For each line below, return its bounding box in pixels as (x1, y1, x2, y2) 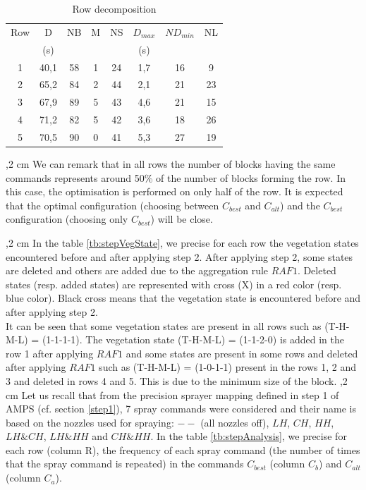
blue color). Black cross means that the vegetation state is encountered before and (6, 290, 361, 305)
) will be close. (150, 212, 213, 226)
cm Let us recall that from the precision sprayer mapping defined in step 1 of (6, 387, 339, 402)
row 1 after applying (6, 345, 94, 360)
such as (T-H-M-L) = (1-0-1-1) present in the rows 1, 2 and (99, 360, 357, 374)
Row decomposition (72, 1, 157, 16)
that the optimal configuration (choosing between (6, 197, 219, 212)
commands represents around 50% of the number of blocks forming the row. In (6, 170, 346, 185)
